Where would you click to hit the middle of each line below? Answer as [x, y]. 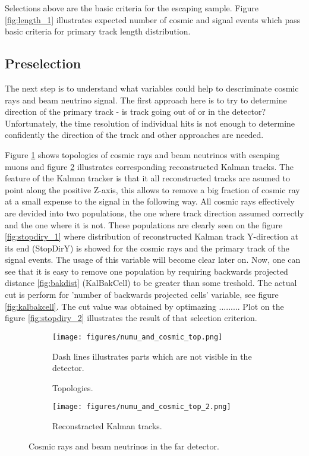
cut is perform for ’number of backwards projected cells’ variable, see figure [142, 295]
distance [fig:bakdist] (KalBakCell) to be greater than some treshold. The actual [151, 283]
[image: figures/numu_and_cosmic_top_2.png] [142, 407]
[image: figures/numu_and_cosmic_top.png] [138, 337]
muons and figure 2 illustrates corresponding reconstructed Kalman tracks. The [149, 166]
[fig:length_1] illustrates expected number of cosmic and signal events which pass [153, 19]
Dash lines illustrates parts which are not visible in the [152, 356]
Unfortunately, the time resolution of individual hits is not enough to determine [150, 123]
